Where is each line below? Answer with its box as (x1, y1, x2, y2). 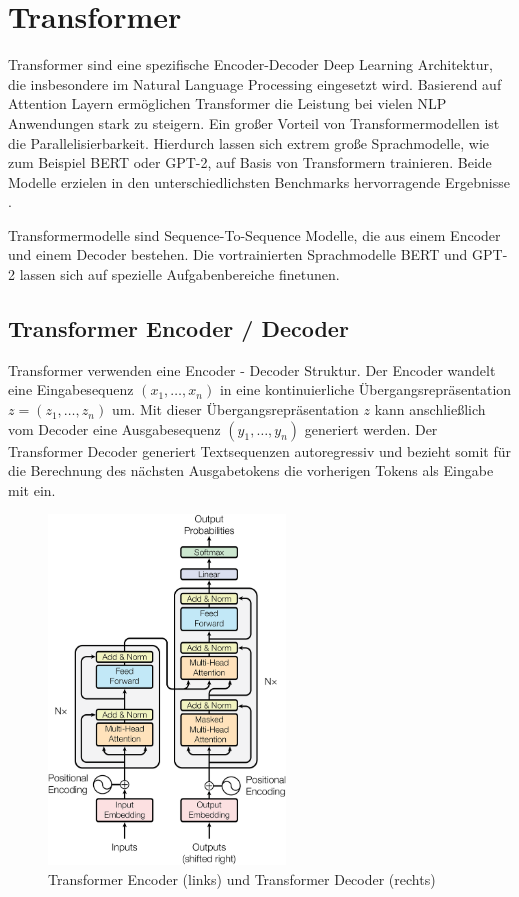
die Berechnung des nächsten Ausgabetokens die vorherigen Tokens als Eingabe (8, 460, 494, 481)
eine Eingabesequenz (8, 379, 134, 400)
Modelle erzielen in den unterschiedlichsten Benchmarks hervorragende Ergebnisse (8, 171, 510, 192)
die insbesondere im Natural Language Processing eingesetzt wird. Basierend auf (8, 73, 502, 94)
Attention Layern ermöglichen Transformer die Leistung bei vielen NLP (8, 93, 447, 114)
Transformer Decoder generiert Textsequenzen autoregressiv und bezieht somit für (8, 440, 511, 461)
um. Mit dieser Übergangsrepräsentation (111, 399, 359, 420)
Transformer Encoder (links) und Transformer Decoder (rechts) (48, 868, 436, 889)
